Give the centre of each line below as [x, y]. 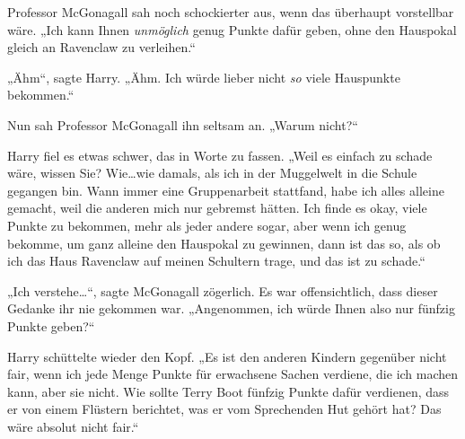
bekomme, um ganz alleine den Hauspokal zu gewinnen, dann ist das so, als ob [224, 243]
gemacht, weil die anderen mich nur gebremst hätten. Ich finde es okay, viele [217, 208]
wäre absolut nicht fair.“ [73, 426]
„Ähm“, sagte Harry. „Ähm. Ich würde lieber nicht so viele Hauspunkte [204, 77]
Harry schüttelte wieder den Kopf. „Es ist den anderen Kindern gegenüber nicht [227, 356]
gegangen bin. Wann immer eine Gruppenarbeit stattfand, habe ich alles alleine [226, 190]
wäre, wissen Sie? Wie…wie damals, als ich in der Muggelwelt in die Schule [212, 173]
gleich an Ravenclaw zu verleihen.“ [101, 47]
